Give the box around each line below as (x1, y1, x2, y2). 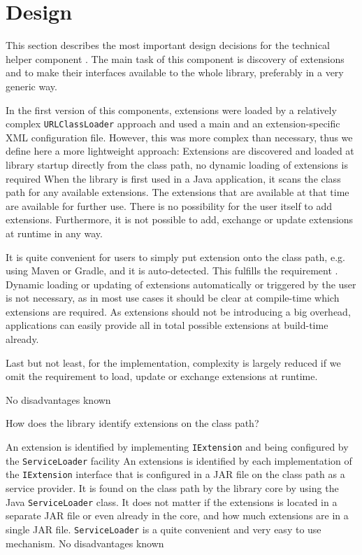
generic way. (6, 78, 57, 93)
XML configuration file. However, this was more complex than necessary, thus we (6, 129, 353, 144)
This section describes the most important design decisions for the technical (6, 38, 330, 52)
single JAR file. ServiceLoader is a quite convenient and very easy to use (6, 521, 321, 536)
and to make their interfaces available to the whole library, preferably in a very (6, 65, 344, 80)
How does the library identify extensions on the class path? (6, 416, 259, 430)
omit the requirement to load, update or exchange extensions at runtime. (6, 369, 318, 384)
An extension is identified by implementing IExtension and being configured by (6, 440, 349, 454)
